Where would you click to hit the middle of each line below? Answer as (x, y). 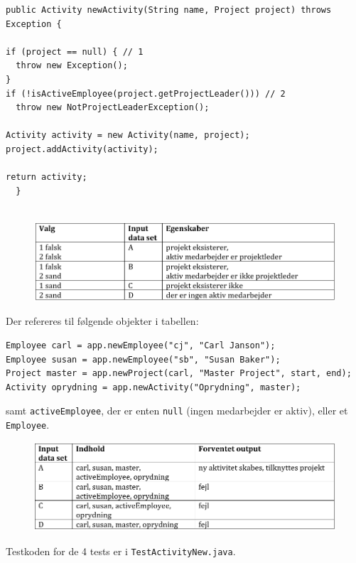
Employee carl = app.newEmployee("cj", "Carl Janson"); (141, 346)
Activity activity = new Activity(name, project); (128, 135)
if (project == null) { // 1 (75, 52)
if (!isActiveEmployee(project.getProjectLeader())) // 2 (146, 93)
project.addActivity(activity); (82, 149)
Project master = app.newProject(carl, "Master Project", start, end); (179, 374)
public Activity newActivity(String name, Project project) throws (169, 10)
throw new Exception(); (72, 66)
